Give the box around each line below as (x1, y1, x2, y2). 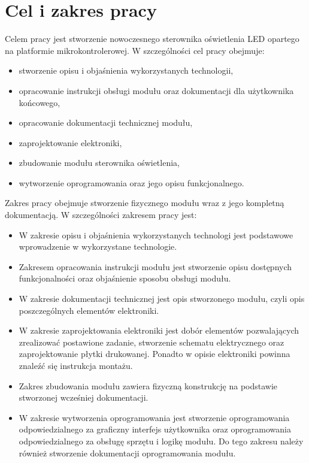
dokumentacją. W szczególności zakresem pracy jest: (5, 208, 197, 221)
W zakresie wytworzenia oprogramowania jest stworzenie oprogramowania (19, 411, 290, 423)
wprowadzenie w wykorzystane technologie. (19, 240, 177, 253)
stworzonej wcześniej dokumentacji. (19, 391, 149, 404)
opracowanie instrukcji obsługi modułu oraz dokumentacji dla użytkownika (19, 84, 294, 96)
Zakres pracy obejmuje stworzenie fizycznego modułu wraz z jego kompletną (5, 196, 284, 209)
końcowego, (19, 96, 60, 108)
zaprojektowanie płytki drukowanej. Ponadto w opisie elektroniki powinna (19, 347, 290, 360)
